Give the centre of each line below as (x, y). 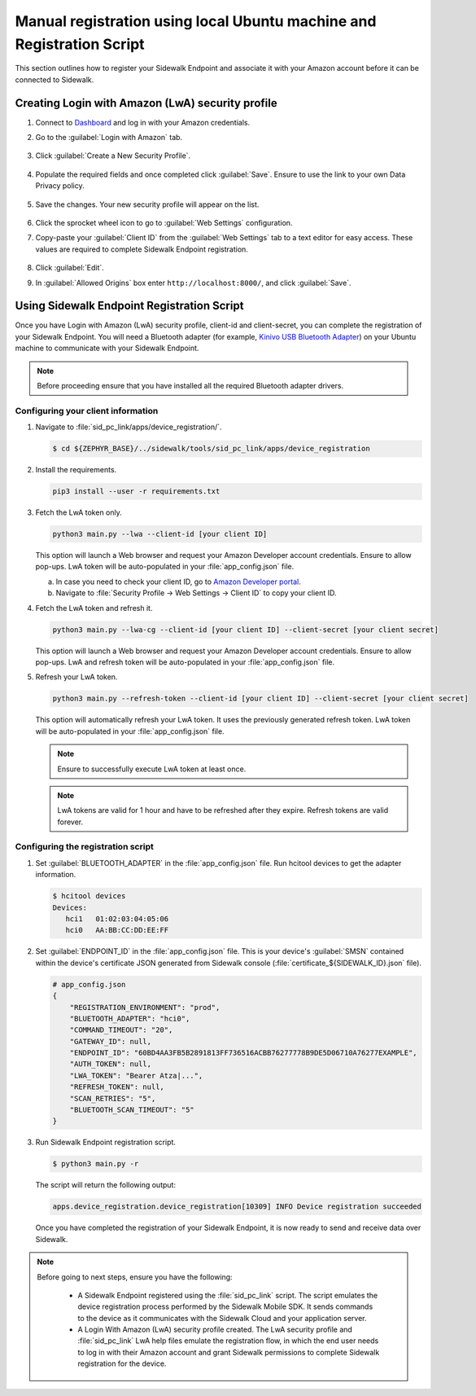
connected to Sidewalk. (55, 79)
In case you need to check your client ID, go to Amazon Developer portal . (178, 582)
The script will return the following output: (106, 1185)
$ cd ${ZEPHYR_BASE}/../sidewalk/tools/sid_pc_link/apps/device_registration (211, 449)
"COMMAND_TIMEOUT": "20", (121, 1030)
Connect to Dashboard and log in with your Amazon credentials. (143, 122)
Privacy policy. (60, 186)
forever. (70, 822)
